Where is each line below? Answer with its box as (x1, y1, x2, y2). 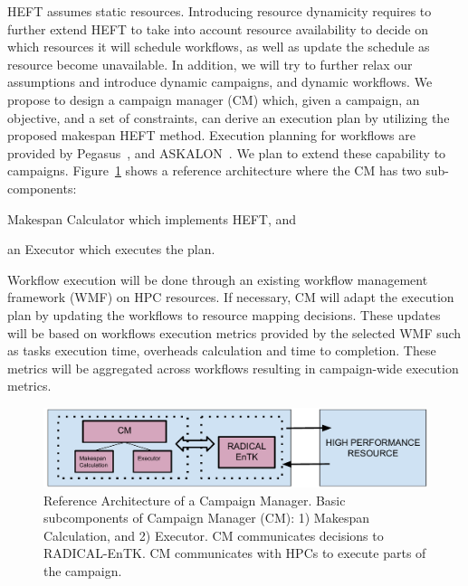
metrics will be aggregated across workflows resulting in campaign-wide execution (7, 358, 459, 377)
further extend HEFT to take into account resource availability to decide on (7, 19, 428, 38)
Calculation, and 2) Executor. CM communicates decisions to (43, 525, 384, 544)
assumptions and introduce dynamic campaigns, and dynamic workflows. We (7, 72, 433, 91)
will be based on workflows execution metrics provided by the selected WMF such (7, 323, 462, 342)
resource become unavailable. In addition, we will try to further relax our (7, 54, 413, 73)
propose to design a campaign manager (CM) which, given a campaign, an (7, 90, 420, 109)
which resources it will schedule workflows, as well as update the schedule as (7, 37, 430, 56)
